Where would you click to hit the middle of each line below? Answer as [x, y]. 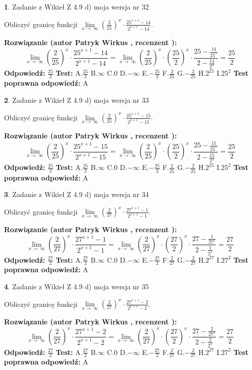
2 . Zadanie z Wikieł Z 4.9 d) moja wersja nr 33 [77, 100]
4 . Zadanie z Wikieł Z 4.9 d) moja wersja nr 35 [77, 287]
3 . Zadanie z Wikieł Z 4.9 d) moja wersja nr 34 [77, 194]
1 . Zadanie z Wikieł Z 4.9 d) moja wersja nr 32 [77, 7]
